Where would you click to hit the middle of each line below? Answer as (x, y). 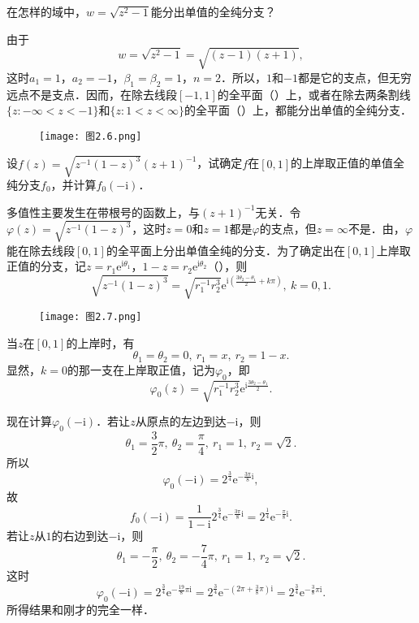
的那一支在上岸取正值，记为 (141, 369)
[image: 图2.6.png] (91, 136)
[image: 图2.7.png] (91, 317)
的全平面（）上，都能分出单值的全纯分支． (298, 110)
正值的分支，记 (46, 266)
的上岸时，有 (100, 342)
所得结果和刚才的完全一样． (80, 609)
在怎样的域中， (46, 11)
